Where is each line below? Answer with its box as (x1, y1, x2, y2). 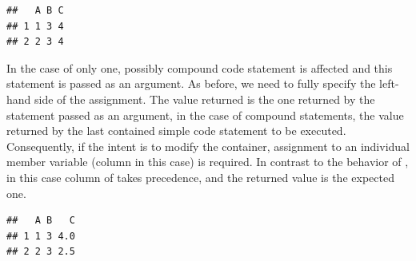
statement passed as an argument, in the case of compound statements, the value (6, 106, 404, 123)
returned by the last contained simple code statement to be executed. (6, 122, 346, 139)
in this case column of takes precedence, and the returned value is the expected (6, 168, 394, 185)
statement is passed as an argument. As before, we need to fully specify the (6, 75, 376, 92)
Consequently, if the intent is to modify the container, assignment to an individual (6, 137, 410, 154)
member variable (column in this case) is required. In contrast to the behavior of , (6, 153, 409, 170)
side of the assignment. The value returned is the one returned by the (34, 90, 375, 107)
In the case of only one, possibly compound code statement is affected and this (6, 59, 393, 76)
